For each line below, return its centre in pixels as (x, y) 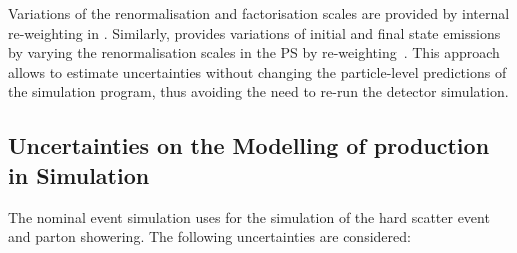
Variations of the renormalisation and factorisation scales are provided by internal (259, 13)
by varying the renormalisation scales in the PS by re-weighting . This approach (254, 52)
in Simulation (79, 174)
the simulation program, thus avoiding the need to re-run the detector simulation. (258, 91)
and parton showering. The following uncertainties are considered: (209, 236)
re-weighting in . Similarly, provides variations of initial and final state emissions (254, 32)
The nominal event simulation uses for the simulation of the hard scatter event (249, 216)
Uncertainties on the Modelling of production (249, 145)
